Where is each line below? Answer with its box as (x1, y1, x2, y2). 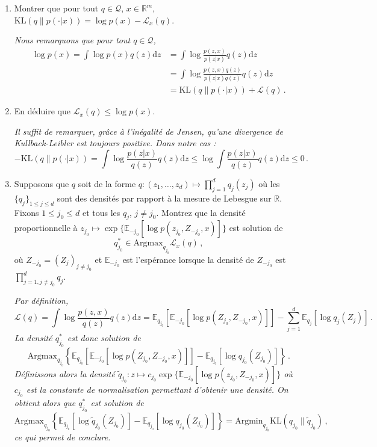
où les (258, 177, 280, 190)
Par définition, (14, 294, 69, 307)
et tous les (82, 206, 120, 218)
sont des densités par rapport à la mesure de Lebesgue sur (57, 191, 272, 204)
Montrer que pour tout (14, 2, 99, 14)
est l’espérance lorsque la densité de (122, 253, 254, 265)
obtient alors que (14, 396, 76, 409)
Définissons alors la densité (14, 367, 115, 380)
